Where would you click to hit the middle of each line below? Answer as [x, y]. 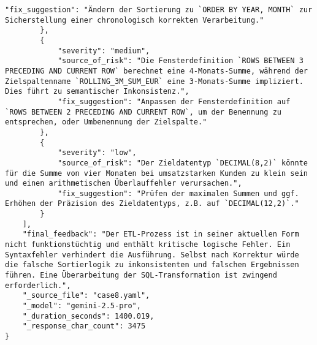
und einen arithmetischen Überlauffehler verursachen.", [124, 184]
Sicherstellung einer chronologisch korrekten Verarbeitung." [135, 20]
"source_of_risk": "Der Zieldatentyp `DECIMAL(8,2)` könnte [182, 163]
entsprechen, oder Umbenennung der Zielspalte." [106, 122]
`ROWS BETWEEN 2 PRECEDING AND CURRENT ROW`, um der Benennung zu [143, 112]
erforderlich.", [38, 285]
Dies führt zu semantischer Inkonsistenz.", [97, 92]
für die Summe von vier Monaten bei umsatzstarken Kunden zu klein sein [156, 173]
